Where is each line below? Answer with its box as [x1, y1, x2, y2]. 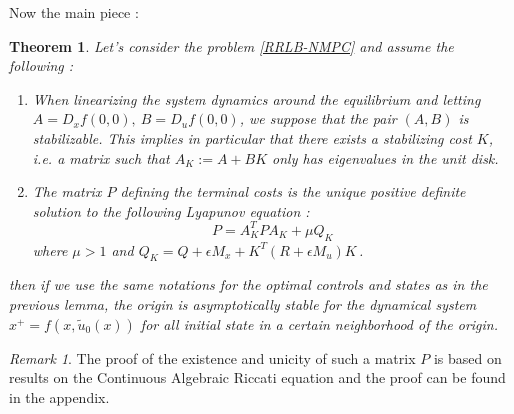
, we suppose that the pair [239, 108, 397, 129]
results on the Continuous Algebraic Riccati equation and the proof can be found [9, 367, 506, 388]
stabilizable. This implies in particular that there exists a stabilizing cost [32, 127, 472, 148]
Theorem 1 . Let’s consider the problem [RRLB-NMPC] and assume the [9, 35, 454, 56]
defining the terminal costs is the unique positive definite [120, 181, 466, 202]
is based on [433, 347, 502, 368]
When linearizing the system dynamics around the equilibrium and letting [32, 88, 481, 109]
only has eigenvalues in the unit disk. [272, 147, 499, 168]
